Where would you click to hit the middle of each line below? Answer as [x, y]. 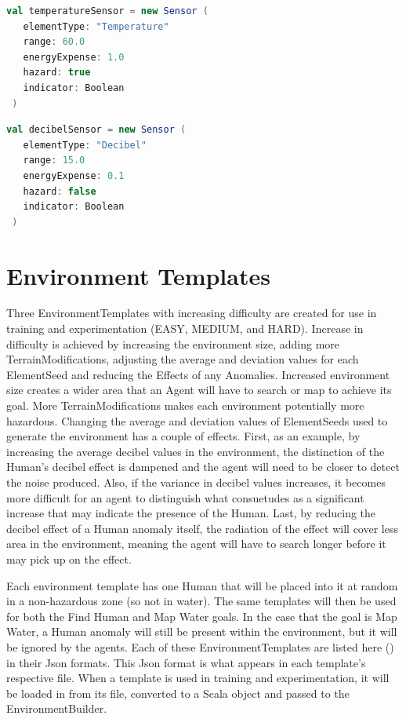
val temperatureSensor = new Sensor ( [107, 11]
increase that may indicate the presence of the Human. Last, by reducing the [191, 513]
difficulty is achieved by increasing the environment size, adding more [173, 343]
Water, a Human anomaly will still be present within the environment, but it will [202, 631]
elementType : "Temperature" [96, 26]
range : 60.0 [54, 42]
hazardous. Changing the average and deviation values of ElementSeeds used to [197, 420]
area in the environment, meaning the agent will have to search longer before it [196, 544]
